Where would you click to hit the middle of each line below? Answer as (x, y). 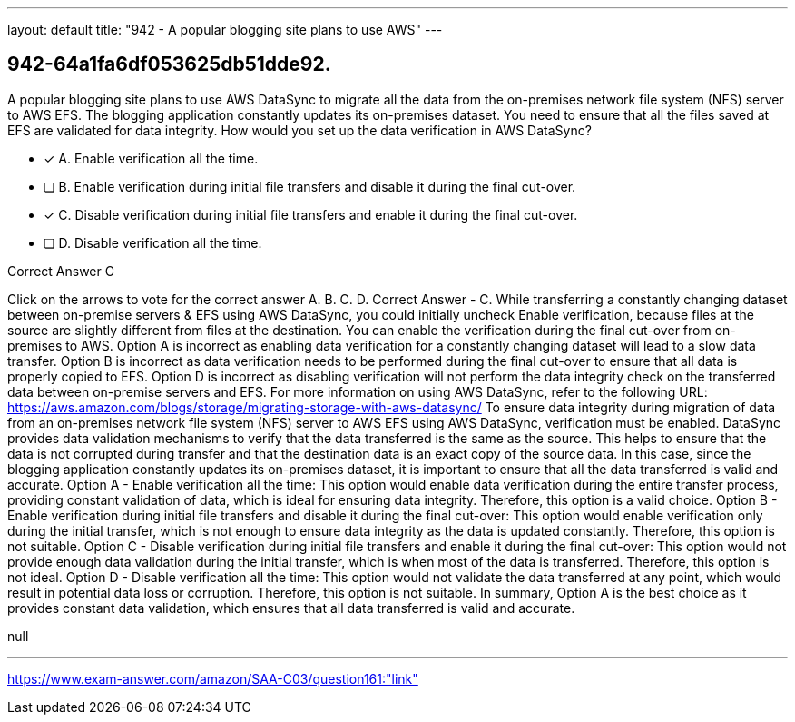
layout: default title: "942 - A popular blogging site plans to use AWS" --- (225, 30)
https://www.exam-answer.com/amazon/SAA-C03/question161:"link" (213, 678)
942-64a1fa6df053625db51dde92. (169, 64)
